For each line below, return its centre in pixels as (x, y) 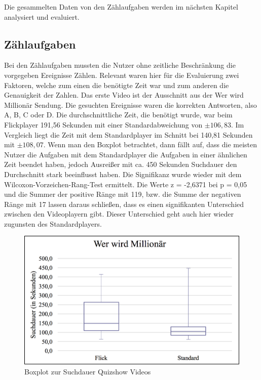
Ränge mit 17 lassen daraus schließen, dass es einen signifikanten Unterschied (124, 204)
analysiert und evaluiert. (42, 16)
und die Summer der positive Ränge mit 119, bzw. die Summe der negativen (123, 194)
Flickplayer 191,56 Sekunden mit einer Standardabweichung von (103, 124)
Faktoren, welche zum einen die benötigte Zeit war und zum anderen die (117, 85)
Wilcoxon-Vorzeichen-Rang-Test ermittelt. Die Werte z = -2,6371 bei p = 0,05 (126, 184)
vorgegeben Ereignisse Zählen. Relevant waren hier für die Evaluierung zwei (122, 75)
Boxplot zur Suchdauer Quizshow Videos (88, 371)
